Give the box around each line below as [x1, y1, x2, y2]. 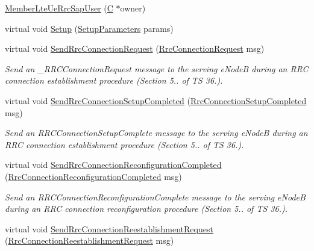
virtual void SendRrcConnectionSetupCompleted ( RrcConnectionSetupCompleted [5, 94, 307, 107]
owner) [120, 2, 146, 14]
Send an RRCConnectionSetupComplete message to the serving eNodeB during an [5, 126, 308, 139]
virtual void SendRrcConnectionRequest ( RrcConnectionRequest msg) [5, 42, 265, 55]
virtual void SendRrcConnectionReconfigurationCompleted [5, 158, 222, 171]
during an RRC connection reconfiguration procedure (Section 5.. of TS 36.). [5, 202, 287, 215]
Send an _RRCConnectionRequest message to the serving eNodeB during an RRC [5, 62, 309, 75]
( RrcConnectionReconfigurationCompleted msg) [5, 170, 182, 182]
